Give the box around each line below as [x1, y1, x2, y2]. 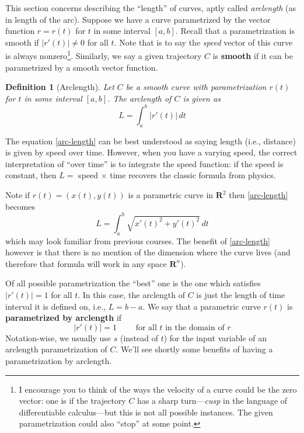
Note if [5, 189, 30, 201]
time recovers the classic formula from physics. [110, 169, 276, 181]
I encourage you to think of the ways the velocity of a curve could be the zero [19, 383, 297, 395]
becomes [5, 200, 36, 212]
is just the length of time [196, 288, 285, 300]
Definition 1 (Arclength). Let [5, 81, 114, 93]
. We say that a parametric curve [142, 300, 261, 312]
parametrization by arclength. [5, 354, 112, 366]
